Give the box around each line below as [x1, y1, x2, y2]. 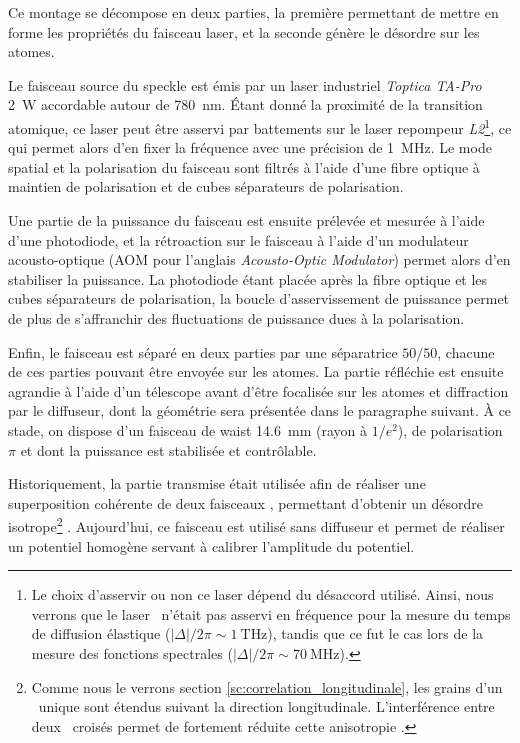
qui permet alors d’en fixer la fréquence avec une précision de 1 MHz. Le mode [8, 137, 492, 158]
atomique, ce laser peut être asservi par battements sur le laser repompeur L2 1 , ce [8, 114, 512, 138]
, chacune [437, 341, 495, 362]
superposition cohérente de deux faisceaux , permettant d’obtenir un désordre [8, 492, 484, 513]
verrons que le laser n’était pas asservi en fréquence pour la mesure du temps [31, 603, 511, 624]
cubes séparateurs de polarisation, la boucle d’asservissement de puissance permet [8, 288, 510, 309]
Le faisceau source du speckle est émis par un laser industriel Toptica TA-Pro [8, 74, 482, 95]
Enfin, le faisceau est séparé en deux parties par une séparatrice [8, 341, 398, 362]
